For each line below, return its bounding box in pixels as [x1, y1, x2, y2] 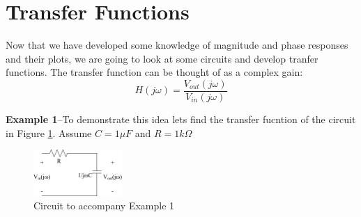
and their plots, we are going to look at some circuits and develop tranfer [6, 51, 318, 65]
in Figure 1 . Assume [6, 125, 92, 140]
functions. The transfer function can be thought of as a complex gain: [6, 65, 303, 79]
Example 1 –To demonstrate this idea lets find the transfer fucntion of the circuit [6, 111, 356, 126]
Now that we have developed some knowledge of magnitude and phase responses [6, 38, 348, 52]
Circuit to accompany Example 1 [33, 198, 175, 213]
